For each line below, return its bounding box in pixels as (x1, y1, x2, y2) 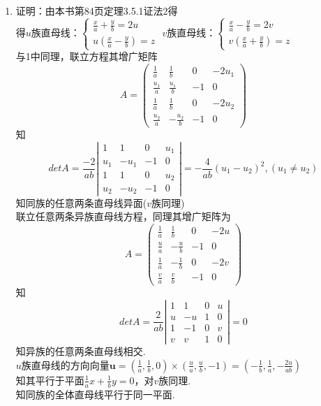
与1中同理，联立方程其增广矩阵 (15, 49, 158, 64)
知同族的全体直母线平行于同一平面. (15, 386, 175, 401)
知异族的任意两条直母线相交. (15, 344, 146, 358)
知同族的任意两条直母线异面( (15, 195, 147, 210)
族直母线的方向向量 (21, 357, 110, 372)
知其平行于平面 (15, 372, 84, 387)
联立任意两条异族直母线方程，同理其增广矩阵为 (15, 209, 231, 224)
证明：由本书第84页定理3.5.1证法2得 (15, 3, 178, 17)
